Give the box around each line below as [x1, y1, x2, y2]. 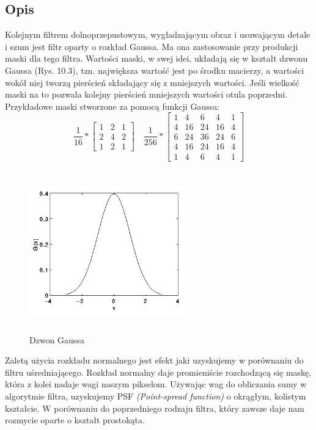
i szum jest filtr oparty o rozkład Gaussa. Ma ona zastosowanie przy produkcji [5, 40, 298, 52]
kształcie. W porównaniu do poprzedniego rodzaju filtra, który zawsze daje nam [5, 401, 305, 414]
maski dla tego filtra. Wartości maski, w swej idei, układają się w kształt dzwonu [5, 52, 308, 65]
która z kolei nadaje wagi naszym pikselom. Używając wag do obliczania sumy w [5, 378, 307, 390]
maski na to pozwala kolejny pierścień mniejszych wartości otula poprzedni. [5, 88, 288, 101]
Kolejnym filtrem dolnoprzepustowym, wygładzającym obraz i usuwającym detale [5, 28, 310, 41]
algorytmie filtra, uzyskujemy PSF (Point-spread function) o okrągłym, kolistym [5, 390, 306, 403]
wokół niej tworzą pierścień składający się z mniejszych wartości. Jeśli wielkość [5, 76, 299, 88]
